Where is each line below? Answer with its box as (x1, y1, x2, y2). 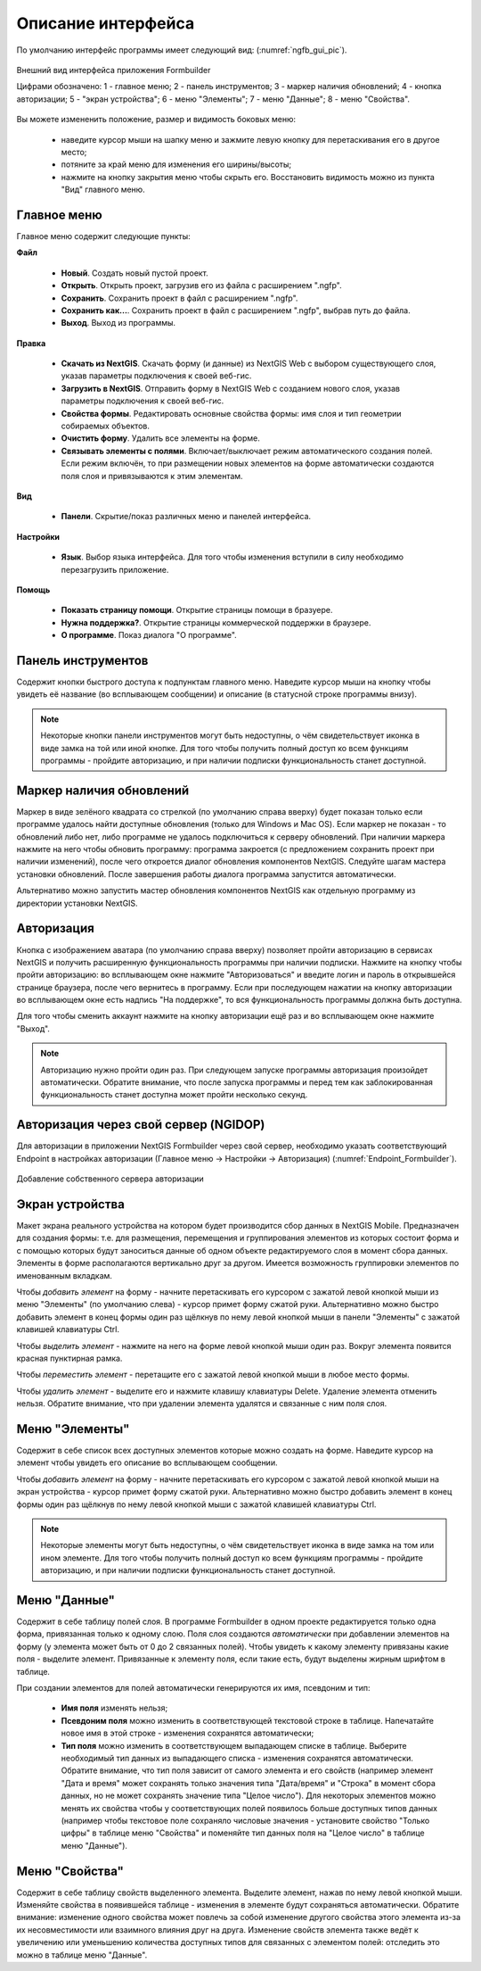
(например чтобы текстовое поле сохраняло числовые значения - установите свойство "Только (61, 1815, 430, 1826)
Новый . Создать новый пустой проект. (61, 268, 208, 278)
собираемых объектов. (61, 420, 151, 432)
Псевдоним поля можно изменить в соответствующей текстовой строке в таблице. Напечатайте (61, 1715, 435, 1726)
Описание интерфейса (16, 13, 195, 33)
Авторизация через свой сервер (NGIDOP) (16, 1117, 265, 1132)
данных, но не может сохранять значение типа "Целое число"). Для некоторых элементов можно (61, 1790, 436, 1801)
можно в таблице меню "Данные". (16, 1950, 148, 1960)
